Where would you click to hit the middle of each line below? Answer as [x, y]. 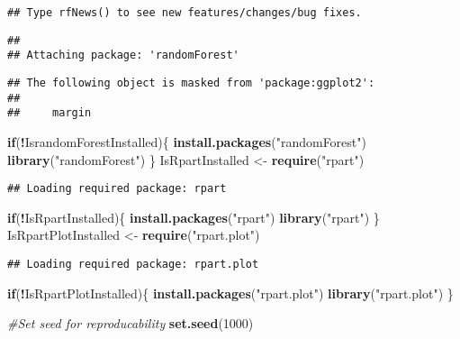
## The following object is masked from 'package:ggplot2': [191, 82]
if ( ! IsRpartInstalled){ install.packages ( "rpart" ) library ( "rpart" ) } [194, 217]
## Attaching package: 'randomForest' [123, 55]
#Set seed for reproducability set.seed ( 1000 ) [131, 323]
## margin [50, 113]
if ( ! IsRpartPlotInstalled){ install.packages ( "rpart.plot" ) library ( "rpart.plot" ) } [230, 293]
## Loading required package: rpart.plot [133, 264]
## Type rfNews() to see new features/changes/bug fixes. [185, 13]
